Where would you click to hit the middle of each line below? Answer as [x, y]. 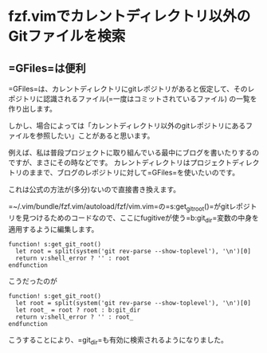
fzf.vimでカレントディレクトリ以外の [130, 16]
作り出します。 [33, 109]
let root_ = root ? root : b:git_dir [78, 310]
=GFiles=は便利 [47, 68]
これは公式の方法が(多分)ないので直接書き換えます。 [94, 189]
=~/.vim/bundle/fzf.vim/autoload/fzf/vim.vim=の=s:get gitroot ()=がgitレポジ [130, 207]
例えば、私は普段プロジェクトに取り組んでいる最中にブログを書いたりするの [134, 153]
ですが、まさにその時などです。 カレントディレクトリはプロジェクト [120, 163]
